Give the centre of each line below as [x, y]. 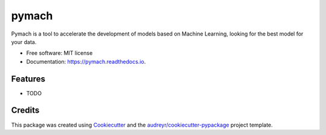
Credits [25, 111]
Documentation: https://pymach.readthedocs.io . [86, 61]
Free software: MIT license [59, 53]
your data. [24, 42]
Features [28, 79]
